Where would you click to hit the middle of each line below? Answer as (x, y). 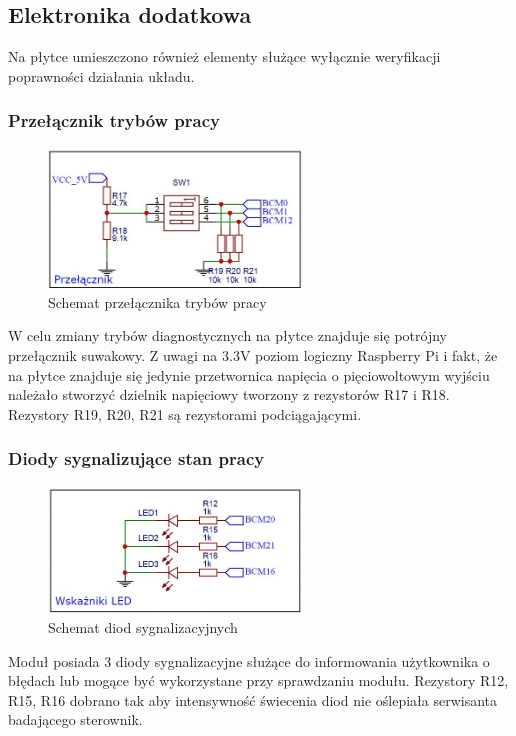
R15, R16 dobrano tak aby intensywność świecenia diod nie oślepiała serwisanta (253, 699)
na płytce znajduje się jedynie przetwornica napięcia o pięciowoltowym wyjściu (249, 374)
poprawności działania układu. (101, 75)
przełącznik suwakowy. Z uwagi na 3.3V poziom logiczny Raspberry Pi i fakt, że (253, 354)
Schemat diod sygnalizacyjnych (143, 627)
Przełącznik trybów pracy (114, 120)
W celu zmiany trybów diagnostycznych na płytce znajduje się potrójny (227, 335)
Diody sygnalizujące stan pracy (136, 458)
